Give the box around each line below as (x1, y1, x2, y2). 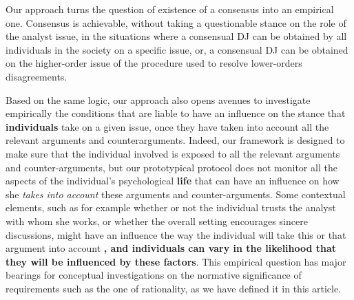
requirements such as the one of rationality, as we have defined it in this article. (6, 281, 342, 295)
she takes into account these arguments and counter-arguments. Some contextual (6, 186, 346, 201)
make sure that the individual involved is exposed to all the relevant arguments (6, 146, 340, 160)
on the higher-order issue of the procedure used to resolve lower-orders (6, 56, 302, 70)
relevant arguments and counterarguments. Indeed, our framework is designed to (6, 133, 345, 147)
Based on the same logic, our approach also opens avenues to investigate (6, 92, 311, 107)
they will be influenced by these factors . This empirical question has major (6, 254, 346, 268)
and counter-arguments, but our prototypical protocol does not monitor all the (6, 160, 337, 174)
